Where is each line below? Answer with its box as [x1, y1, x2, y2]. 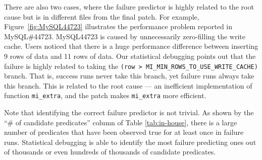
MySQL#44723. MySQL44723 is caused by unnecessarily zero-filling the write [4, 31, 245, 41]
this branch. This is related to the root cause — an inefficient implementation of [4, 80, 252, 91]
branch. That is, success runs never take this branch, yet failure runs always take [4, 70, 254, 81]
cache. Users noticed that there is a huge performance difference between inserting [4, 41, 258, 51]
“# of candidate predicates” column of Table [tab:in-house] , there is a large [4, 117, 237, 127]
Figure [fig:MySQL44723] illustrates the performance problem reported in [4, 21, 233, 32]
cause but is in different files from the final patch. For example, [4, 11, 199, 22]
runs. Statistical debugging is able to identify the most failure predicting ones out [4, 136, 256, 147]
